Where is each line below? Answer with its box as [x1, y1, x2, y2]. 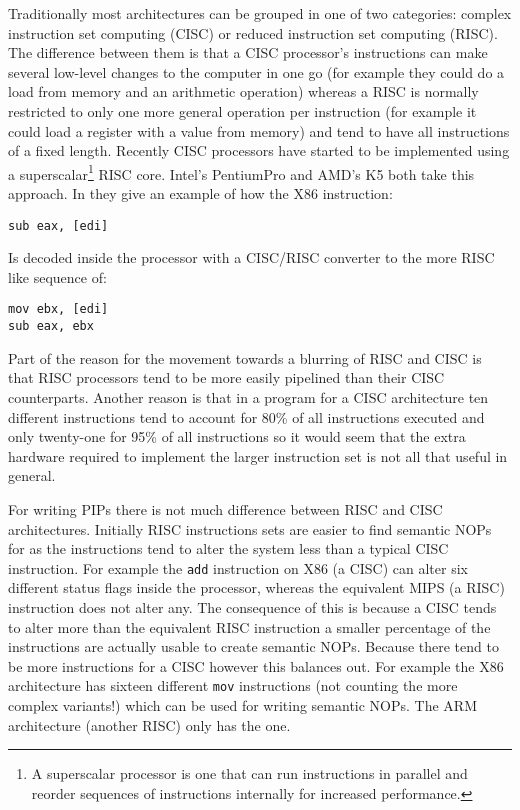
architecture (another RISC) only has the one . [8, 714, 291, 735]
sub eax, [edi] [8, 218, 109, 233]
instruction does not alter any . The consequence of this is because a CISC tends [8, 596, 497, 617]
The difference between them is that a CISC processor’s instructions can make [8, 42, 488, 63]
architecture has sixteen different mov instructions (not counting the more [8, 675, 458, 696]
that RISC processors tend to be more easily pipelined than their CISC [8, 367, 445, 388]
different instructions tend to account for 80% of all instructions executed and [8, 406, 485, 427]
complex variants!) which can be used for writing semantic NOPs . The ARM [8, 694, 478, 715]
